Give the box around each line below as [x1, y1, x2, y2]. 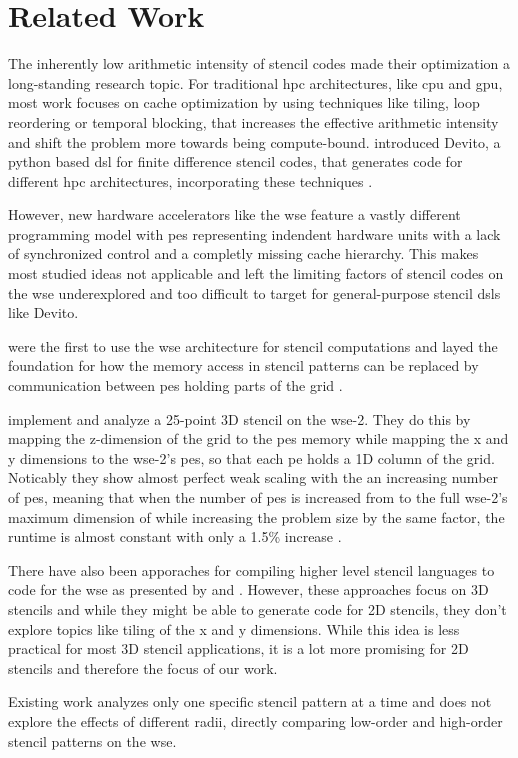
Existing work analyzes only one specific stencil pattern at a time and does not [8, 691, 492, 712]
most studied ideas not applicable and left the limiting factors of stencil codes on [8, 263, 504, 284]
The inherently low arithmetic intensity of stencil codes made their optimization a [8, 53, 510, 74]
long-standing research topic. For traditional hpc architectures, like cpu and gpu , [8, 72, 503, 93]
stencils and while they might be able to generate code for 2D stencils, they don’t [8, 598, 507, 619]
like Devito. [8, 302, 79, 323]
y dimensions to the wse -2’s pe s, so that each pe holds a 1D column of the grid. [8, 447, 495, 468]
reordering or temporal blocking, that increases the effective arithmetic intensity [8, 111, 499, 132]
